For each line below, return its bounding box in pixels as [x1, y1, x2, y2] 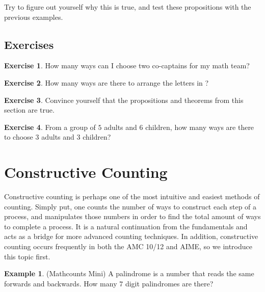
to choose [4, 131, 33, 142]
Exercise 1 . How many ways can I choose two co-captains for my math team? [4, 60, 250, 71]
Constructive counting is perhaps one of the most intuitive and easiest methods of [4, 191, 260, 202]
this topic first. [4, 251, 50, 261]
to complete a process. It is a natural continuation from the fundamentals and [4, 221, 248, 231]
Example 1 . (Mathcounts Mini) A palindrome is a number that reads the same [4, 268, 254, 279]
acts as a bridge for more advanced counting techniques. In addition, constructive [4, 231, 258, 242]
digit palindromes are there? [125, 278, 214, 288]
